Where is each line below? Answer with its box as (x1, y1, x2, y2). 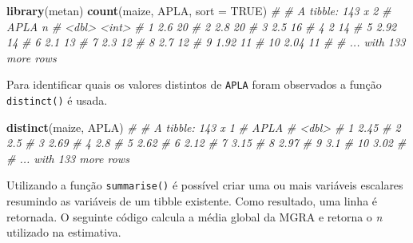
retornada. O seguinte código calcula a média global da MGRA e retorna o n (6, 208, 383, 225)
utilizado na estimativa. (6, 224, 121, 241)
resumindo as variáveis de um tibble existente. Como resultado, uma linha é (6, 193, 378, 209)
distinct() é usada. (6, 92, 108, 109)
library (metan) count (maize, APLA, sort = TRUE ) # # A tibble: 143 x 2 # (6, 2, 391, 18)
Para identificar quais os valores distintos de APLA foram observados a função (6, 76, 382, 93)
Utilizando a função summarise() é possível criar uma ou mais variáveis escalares (6, 177, 403, 193)
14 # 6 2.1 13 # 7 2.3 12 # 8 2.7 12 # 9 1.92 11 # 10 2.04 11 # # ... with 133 (6, 34, 406, 50)
